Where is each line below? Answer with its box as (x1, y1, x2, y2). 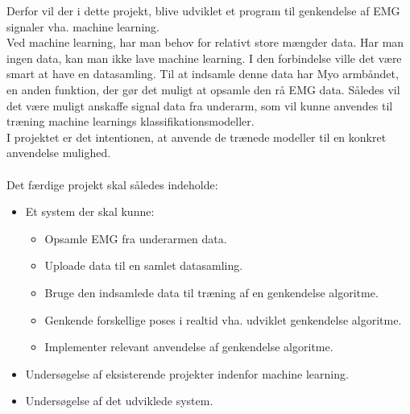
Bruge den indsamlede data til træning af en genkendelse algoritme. (44, 284, 379, 300)
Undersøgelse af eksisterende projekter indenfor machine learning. (25, 365, 349, 382)
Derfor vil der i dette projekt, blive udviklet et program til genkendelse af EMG (6, 2, 400, 19)
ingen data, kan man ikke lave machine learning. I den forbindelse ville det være (6, 49, 402, 66)
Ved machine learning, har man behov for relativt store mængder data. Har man (6, 34, 404, 51)
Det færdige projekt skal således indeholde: (6, 176, 218, 193)
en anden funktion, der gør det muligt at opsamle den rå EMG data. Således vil (6, 81, 400, 97)
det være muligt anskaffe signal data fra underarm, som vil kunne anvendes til (6, 97, 393, 114)
